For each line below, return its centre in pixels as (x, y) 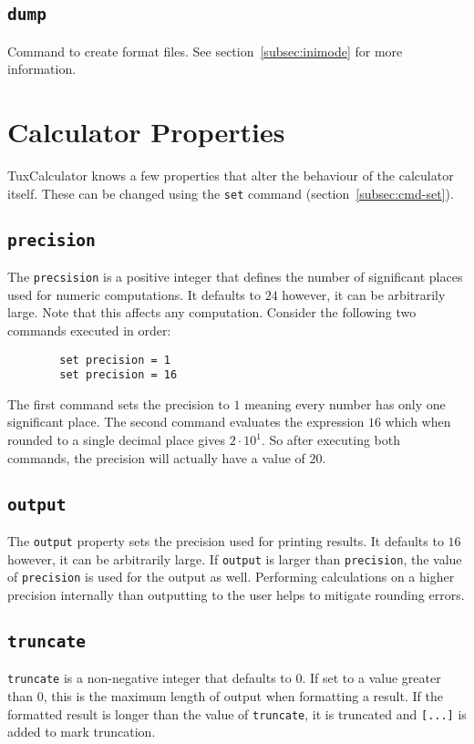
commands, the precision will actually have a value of (156, 457)
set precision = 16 (118, 375)
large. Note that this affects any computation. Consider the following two (212, 312)
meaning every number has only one (345, 403)
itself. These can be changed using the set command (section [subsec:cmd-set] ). (231, 193)
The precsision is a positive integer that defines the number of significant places (235, 277)
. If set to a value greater (371, 678)
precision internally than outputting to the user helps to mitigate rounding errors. (236, 594)
